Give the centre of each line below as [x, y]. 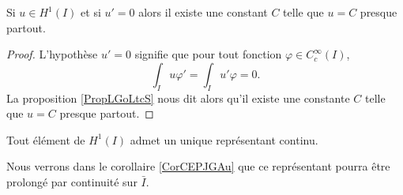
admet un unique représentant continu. [224, 139]
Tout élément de [46, 139]
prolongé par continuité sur [72, 181]
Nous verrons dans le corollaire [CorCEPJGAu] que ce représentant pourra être [198, 166]
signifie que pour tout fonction [208, 54]
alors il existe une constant [203, 12]
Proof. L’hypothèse [52, 54]
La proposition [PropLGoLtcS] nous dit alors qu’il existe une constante [178, 97]
